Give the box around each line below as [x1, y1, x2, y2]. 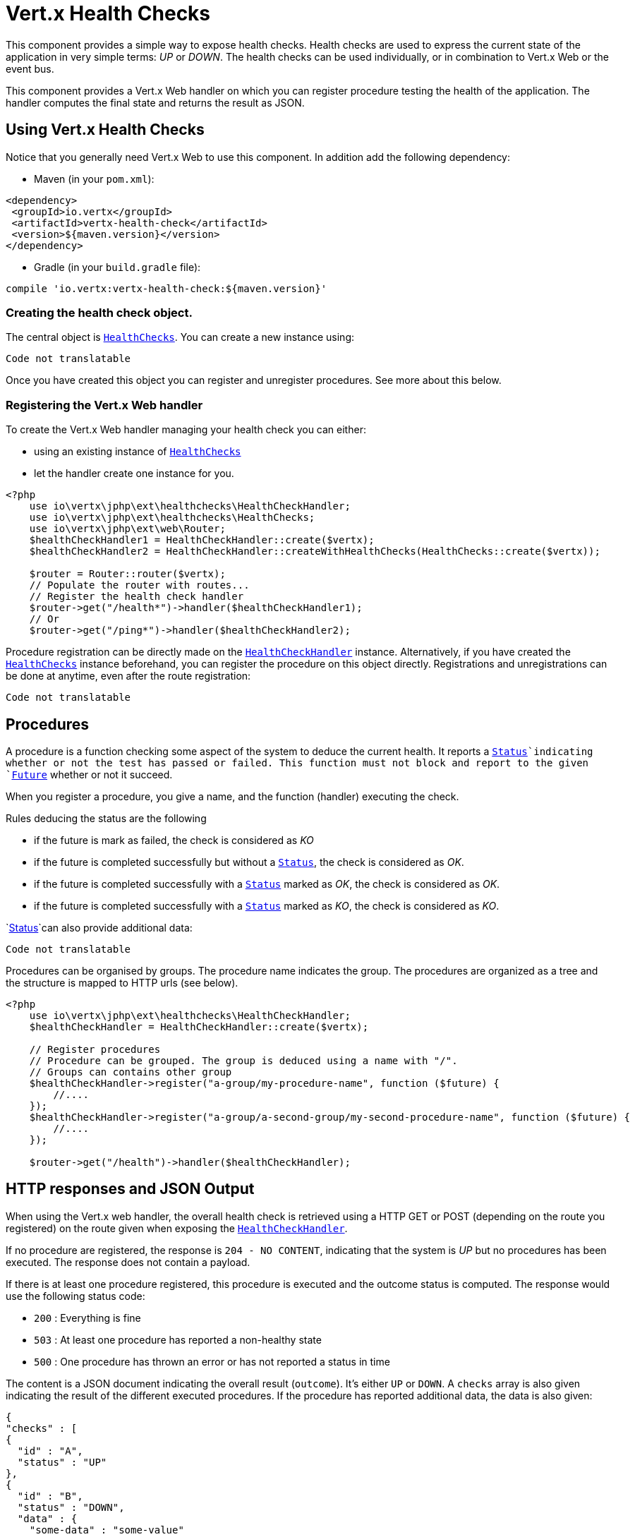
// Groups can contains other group [29, 1066, 232, 1078]
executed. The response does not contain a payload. [6, 1255, 250, 1268]
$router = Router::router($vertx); [29, 568, 226, 580]
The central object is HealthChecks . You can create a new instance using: [6, 331, 355, 344]
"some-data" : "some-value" [29, 1524, 184, 1536]
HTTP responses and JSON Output [6, 1180, 255, 1198]
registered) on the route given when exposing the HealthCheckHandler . [6, 1222, 348, 1234]
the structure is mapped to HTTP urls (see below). [6, 976, 238, 989]
